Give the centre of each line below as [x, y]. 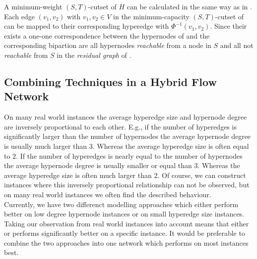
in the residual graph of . [94, 55]
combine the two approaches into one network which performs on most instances [126, 242]
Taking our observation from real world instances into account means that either [127, 223]
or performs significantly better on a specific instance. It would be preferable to [125, 233]
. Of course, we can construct [202, 175]
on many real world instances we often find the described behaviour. [108, 194]
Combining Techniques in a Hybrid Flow [110, 81]
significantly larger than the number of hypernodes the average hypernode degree [128, 136]
